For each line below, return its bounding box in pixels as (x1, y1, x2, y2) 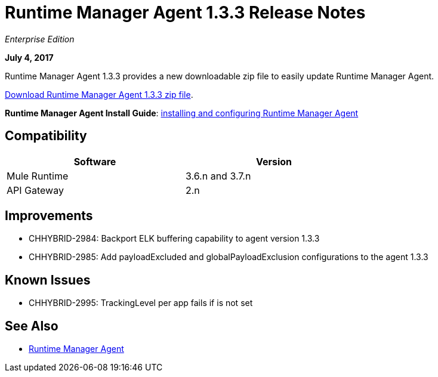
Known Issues (5, 272, 91, 288)
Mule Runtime (7, 169, 69, 182)
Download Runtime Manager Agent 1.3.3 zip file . (5, 89, 193, 100)
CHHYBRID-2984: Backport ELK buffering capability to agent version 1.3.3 (29, 233, 320, 244)
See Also (5, 318, 58, 333)
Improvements (5, 208, 93, 224)
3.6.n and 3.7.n (186, 169, 251, 182)
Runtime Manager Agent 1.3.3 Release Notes (5, 2, 366, 23)
